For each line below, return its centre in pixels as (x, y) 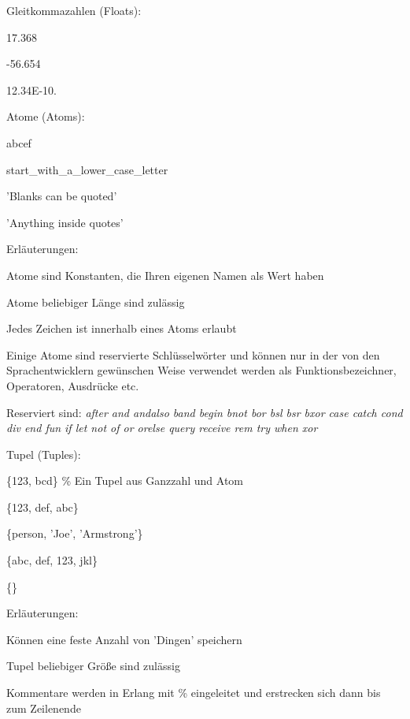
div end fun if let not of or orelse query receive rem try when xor (162, 428)
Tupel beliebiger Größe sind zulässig (93, 666)
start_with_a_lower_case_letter (87, 169)
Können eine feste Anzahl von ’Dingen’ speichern (124, 639)
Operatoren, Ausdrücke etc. (73, 385)
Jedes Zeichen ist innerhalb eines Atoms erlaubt (122, 328)
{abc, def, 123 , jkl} (52, 560)
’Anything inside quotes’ (65, 222)
